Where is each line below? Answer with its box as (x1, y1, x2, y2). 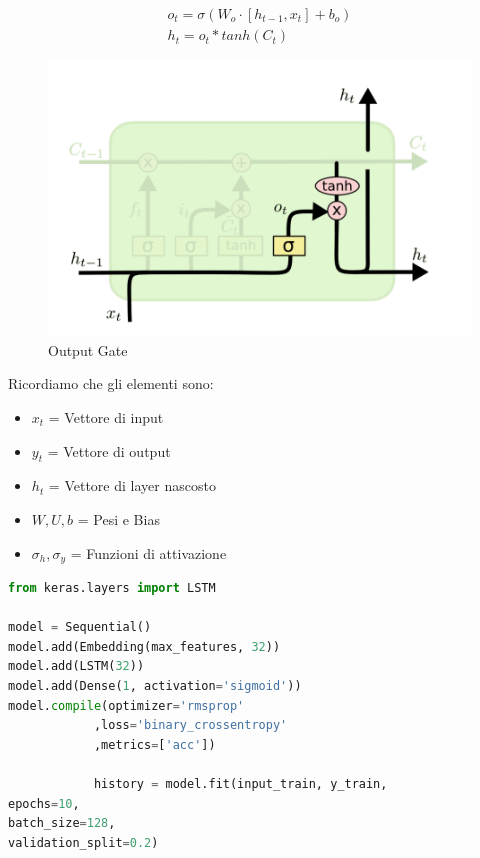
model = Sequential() (8, 620, 152, 635)
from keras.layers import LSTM (8, 581, 216, 596)
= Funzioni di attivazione (70, 542, 227, 563)
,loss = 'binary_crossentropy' (93, 718, 288, 733)
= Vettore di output (47, 440, 171, 461)
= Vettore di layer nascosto (48, 475, 216, 496)
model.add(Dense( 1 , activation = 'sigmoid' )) (8, 679, 302, 694)
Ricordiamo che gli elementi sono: (8, 373, 214, 394)
